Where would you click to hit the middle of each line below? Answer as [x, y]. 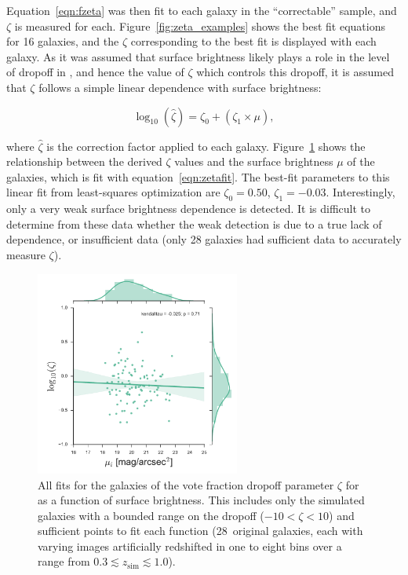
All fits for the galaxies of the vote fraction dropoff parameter [186, 484]
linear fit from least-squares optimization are [113, 192]
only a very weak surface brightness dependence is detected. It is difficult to [189, 209]
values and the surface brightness [254, 161]
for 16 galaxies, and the [63, 41]
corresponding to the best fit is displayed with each [253, 41]
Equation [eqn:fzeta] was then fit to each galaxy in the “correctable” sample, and [202, 10]
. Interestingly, [361, 192]
